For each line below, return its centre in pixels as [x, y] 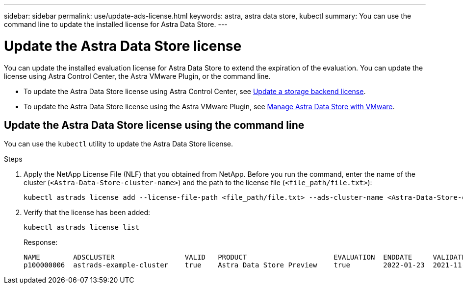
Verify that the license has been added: [87, 213]
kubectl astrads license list [82, 228]
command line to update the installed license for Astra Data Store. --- [116, 24]
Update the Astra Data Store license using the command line [154, 125]
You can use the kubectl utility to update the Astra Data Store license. [119, 144]
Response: [41, 242]
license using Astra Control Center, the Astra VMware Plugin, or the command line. [137, 76]
